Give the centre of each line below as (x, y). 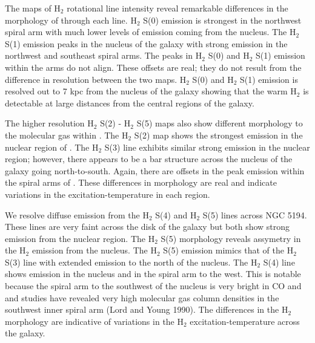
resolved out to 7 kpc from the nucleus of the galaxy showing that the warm (146, 91)
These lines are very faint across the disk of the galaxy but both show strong (148, 227)
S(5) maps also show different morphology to (220, 123)
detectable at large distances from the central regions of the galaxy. (130, 103)
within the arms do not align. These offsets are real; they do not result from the (153, 67)
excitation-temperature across (245, 321)
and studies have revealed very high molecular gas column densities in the (142, 297)
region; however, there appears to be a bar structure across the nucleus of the (149, 159)
